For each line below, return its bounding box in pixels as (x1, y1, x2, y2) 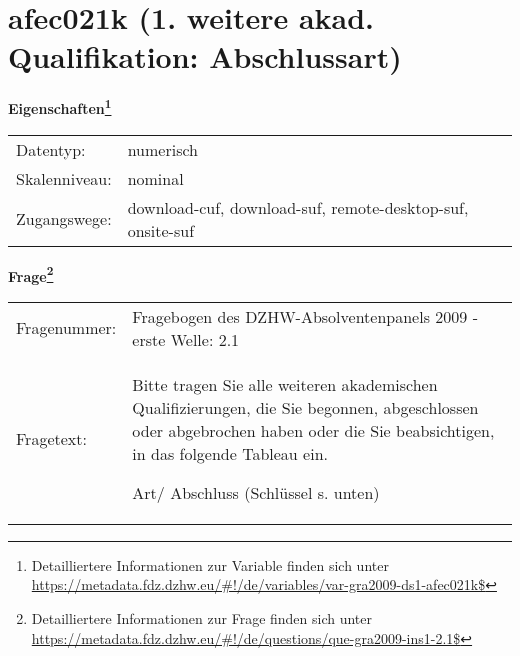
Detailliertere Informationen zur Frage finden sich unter (31, 608, 373, 628)
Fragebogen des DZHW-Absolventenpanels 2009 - (132, 304, 478, 328)
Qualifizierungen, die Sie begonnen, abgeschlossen (132, 395, 479, 419)
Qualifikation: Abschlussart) (8, 36, 402, 77)
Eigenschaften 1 (8, 95, 112, 118)
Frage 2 (8, 262, 54, 286)
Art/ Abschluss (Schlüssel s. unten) (132, 480, 380, 504)
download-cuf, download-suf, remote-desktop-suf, (127, 195, 469, 219)
